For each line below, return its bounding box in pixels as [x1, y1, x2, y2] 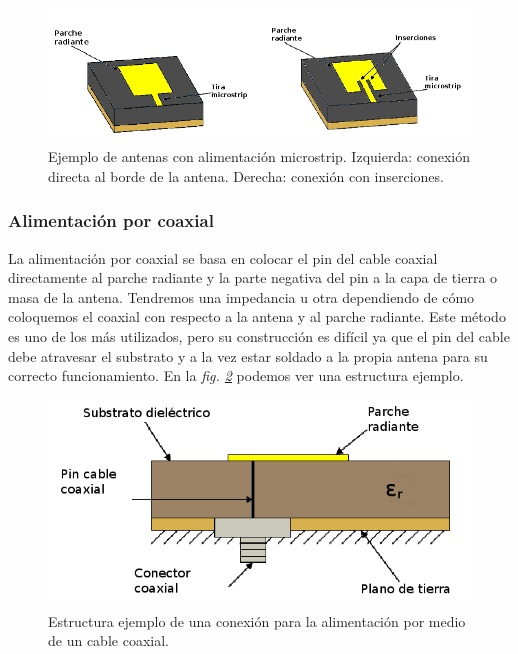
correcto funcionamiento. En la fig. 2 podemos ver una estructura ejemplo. [8, 365, 464, 386]
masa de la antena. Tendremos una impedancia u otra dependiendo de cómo [8, 286, 475, 307]
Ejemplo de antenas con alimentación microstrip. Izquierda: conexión [48, 146, 471, 167]
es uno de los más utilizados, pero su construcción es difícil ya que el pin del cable [8, 325, 510, 346]
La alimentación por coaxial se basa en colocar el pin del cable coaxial [8, 247, 438, 268]
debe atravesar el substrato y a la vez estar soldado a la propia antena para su [8, 345, 488, 366]
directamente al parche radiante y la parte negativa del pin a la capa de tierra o [8, 267, 498, 288]
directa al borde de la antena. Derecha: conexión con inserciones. [48, 165, 444, 186]
